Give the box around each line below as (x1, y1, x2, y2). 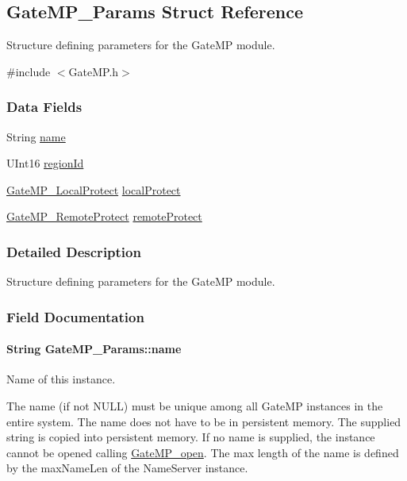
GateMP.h (68, 63, 119, 79)
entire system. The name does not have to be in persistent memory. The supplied (6, 413, 401, 429)
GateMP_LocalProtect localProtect (6, 181, 181, 198)
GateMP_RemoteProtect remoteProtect (6, 208, 202, 225)
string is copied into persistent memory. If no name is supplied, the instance (6, 429, 375, 445)
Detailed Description (6, 241, 141, 261)
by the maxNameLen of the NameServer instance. (6, 460, 248, 476)
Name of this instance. (6, 371, 116, 387)
